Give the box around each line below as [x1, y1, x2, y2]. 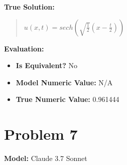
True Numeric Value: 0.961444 [16, 94, 119, 104]
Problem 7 [4, 124, 78, 144]
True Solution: [4, 2, 55, 12]
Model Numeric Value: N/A [16, 77, 113, 87]
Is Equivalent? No [16, 60, 77, 71]
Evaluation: [4, 43, 44, 53]
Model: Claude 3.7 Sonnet [4, 153, 87, 163]
